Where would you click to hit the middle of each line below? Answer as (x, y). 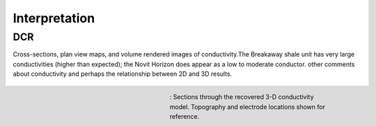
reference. (185, 117)
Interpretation (54, 18)
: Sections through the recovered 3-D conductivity (242, 97)
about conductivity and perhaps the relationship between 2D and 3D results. (123, 74)
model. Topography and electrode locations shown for (247, 107)
